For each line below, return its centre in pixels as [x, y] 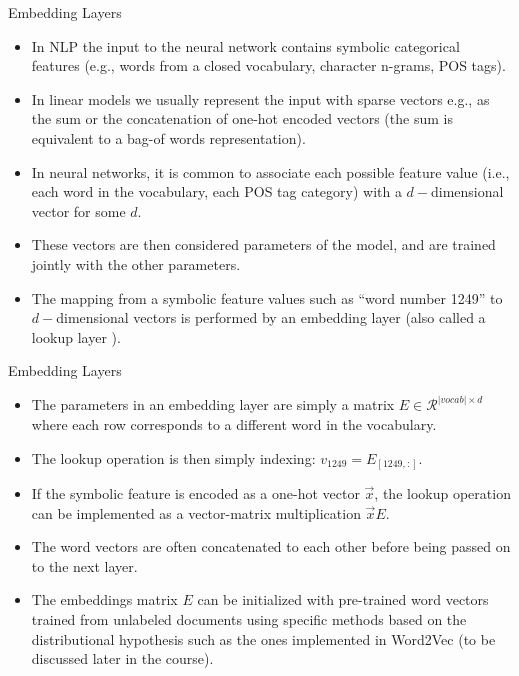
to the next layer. [84, 565]
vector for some [78, 210]
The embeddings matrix [104, 599]
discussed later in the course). [122, 658]
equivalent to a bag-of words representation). [168, 137]
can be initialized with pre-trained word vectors [343, 599]
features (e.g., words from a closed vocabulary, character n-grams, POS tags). [268, 65]
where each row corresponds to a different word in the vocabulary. [234, 423]
